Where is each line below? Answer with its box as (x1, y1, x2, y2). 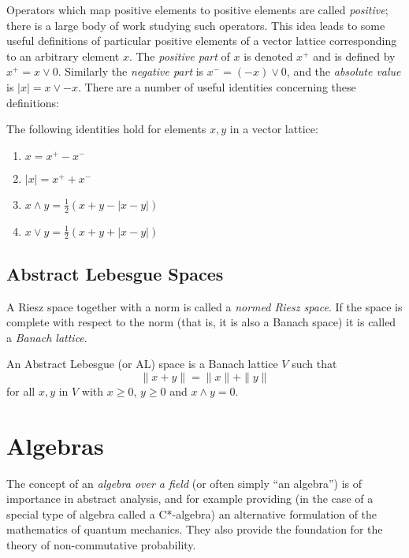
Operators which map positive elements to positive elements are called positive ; (6, 2, 389, 17)
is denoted (244, 47, 293, 64)
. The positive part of (128, 47, 230, 64)
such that (292, 355, 337, 372)
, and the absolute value (286, 63, 401, 80)
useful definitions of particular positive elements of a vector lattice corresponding (6, 32, 397, 49)
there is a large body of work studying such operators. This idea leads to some (6, 17, 385, 33)
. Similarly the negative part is (58, 63, 204, 80)
